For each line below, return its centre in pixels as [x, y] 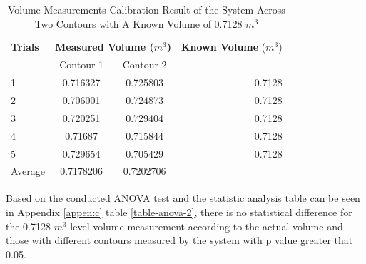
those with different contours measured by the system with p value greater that [179, 240]
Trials [25, 47]
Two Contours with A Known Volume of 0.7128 [138, 23]
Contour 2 [144, 65]
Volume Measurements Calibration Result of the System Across [146, 9]
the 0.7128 [28, 226]
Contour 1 [82, 65]
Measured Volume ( [104, 47]
